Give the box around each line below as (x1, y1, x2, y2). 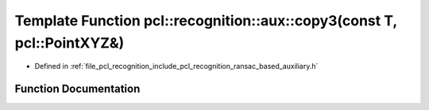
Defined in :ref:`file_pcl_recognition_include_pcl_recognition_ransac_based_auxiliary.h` (34, 62, 319, 71)
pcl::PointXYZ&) (14, 34, 125, 51)
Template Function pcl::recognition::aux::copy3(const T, (14, 12, 397, 29)
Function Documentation (14, 82, 141, 96)
